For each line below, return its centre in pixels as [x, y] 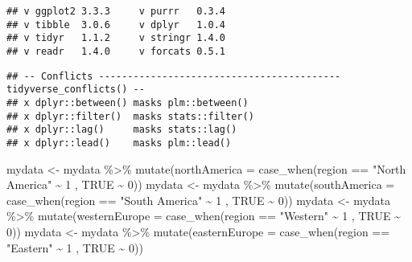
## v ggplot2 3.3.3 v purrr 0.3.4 [116, 11]
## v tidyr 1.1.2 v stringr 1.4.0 [116, 38]
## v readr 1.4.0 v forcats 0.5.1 [116, 51]
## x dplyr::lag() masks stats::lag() [122, 130]
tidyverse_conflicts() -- [76, 90]
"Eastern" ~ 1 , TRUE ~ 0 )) [75, 247]
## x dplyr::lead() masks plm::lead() [119, 143]
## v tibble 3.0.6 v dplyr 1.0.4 [116, 25]
